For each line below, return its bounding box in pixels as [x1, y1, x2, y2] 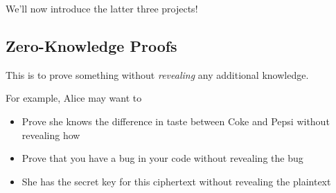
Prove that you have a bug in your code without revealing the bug [21, 151, 303, 165]
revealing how [21, 127, 80, 142]
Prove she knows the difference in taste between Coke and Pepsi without [21, 113, 330, 128]
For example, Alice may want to [6, 91, 142, 105]
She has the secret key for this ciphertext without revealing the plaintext [21, 174, 331, 188]
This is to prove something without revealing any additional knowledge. [6, 67, 309, 82]
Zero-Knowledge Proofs [6, 35, 177, 56]
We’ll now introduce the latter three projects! [6, 1, 198, 15]
